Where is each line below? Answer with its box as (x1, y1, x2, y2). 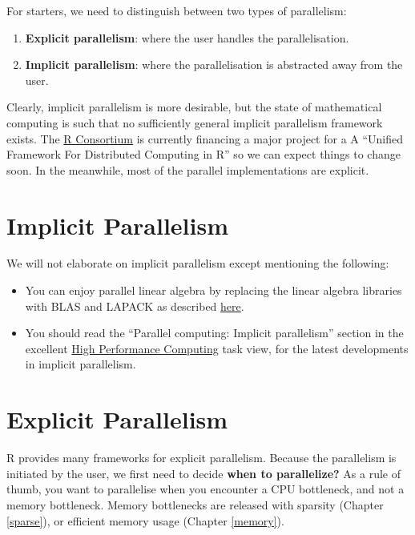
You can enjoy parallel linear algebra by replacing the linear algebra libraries (25, 282, 402, 299)
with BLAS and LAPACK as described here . (25, 297, 244, 314)
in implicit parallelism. (25, 356, 136, 372)
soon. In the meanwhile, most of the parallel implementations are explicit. (6, 161, 369, 178)
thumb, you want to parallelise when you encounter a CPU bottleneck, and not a (6, 481, 405, 497)
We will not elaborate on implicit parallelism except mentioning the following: (6, 255, 389, 272)
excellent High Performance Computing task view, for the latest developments (25, 340, 409, 356)
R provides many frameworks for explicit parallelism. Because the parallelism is (6, 449, 397, 466)
